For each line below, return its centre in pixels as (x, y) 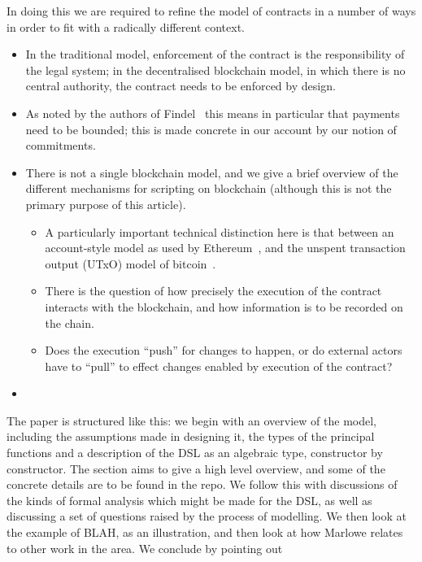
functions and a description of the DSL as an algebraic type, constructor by (195, 453)
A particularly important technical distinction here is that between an (220, 231)
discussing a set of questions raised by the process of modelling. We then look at (207, 516)
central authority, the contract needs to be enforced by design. (181, 86)
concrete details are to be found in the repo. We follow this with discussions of (202, 484)
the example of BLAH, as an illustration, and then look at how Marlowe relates (205, 532)
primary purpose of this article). (106, 204)
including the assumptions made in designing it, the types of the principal (191, 436)
